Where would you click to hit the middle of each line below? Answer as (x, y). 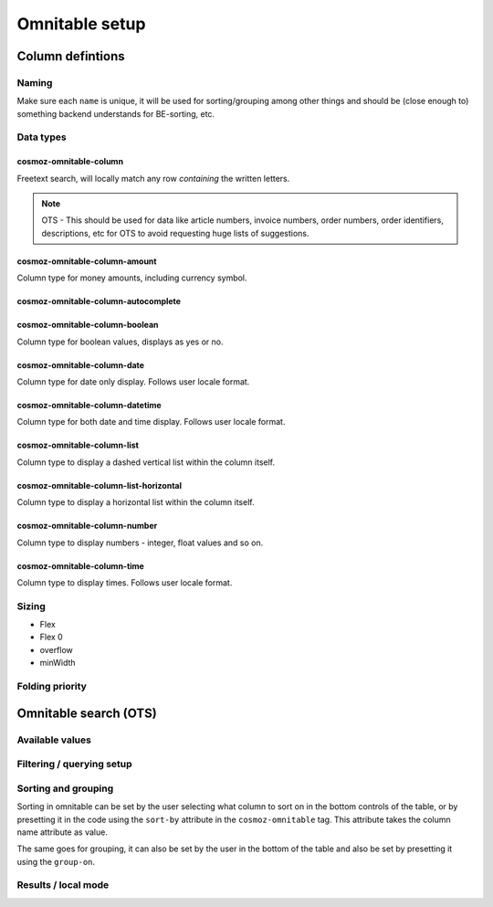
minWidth (58, 663)
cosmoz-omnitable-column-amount (87, 261)
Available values (54, 740)
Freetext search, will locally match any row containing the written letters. (153, 178)
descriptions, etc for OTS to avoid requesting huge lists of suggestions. (175, 233)
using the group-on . (56, 861)
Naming (35, 82)
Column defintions (71, 56)
